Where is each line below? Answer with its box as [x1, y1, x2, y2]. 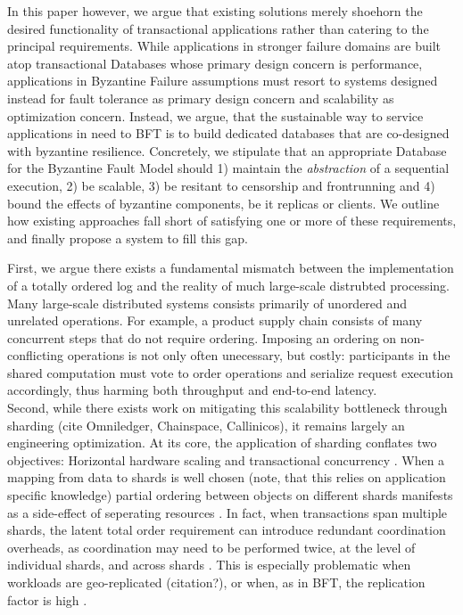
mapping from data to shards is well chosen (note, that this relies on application [7, 468, 446, 487]
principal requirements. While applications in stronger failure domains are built [7, 37, 441, 55]
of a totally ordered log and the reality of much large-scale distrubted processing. [7, 275, 450, 294]
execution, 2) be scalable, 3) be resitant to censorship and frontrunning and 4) [7, 176, 435, 194]
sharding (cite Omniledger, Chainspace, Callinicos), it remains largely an [7, 415, 405, 434]
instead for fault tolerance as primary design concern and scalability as [7, 88, 394, 107]
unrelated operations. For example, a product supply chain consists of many [7, 311, 423, 330]
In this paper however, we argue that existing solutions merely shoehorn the [7, 2, 423, 20]
